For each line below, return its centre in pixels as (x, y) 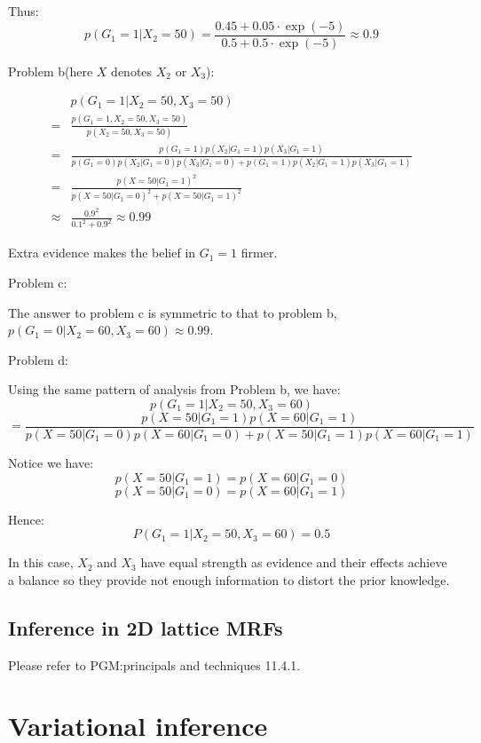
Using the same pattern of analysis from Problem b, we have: (174, 389)
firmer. (259, 253)
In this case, (41, 562)
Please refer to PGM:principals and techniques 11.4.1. (154, 664)
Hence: (26, 519)
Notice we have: (51, 462)
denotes (132, 71)
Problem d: (38, 359)
